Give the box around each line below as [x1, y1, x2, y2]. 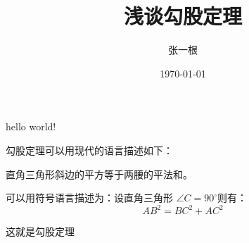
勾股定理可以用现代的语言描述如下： [6, 142, 173, 157]
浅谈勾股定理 [123, 1, 242, 30]
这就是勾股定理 [6, 224, 75, 239]
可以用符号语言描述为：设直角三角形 [6, 190, 173, 205]
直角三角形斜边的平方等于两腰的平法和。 [6, 166, 193, 181]
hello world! [6, 119, 56, 134]
